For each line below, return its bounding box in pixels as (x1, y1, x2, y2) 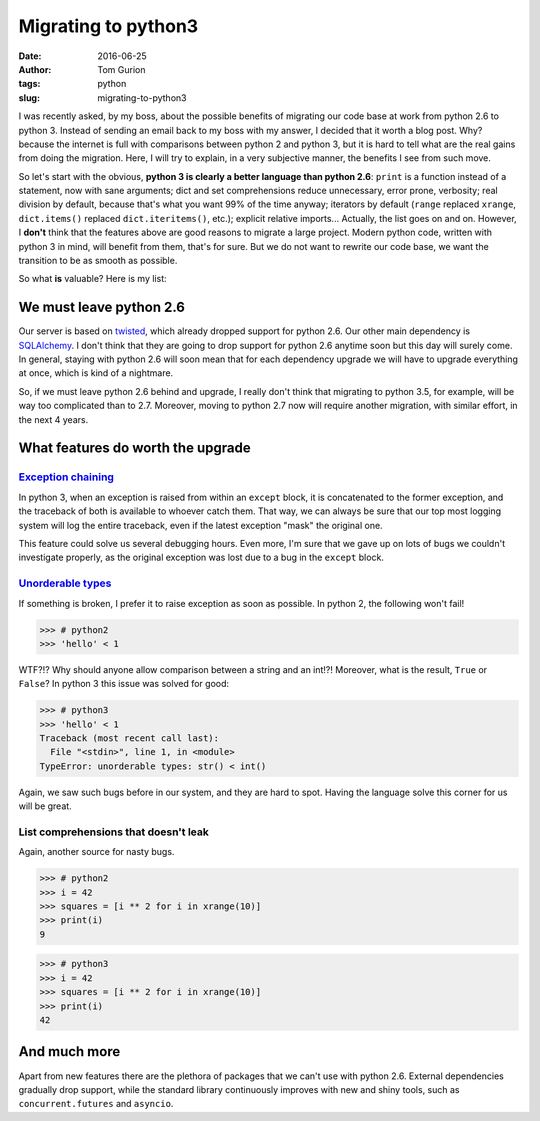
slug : (18, 91, 40, 104)
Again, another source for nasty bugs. (18, 846, 175, 858)
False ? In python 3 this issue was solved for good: (18, 678, 230, 690)
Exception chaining (18, 470, 115, 484)
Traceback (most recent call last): (39, 733, 220, 744)
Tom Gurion (97, 63, 146, 75)
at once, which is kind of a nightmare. (18, 367, 174, 379)
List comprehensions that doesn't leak (18, 825, 209, 839)
